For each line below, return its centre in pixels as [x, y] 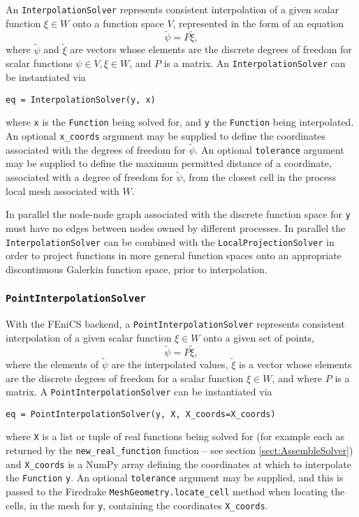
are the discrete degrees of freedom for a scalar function [125, 378]
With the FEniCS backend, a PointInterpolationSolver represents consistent [175, 324]
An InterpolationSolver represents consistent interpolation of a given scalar [173, 9]
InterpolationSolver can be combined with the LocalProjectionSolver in [170, 241]
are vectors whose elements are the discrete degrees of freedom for [211, 49]
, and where [297, 378]
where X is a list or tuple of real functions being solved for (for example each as [175, 436]
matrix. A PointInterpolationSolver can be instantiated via [139, 392]
